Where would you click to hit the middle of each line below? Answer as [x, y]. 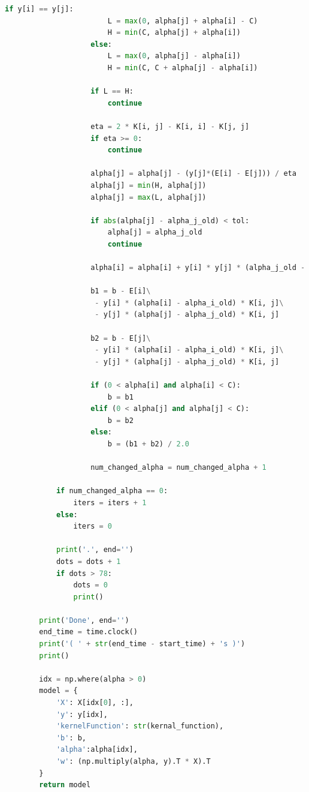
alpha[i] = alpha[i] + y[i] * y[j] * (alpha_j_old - [198, 268]
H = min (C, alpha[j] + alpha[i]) [174, 33]
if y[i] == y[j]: [39, 9]
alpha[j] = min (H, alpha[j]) [149, 185]
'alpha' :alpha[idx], [97, 750]
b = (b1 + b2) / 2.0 [148, 444]
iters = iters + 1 [110, 502]
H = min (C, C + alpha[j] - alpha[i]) [183, 67]
